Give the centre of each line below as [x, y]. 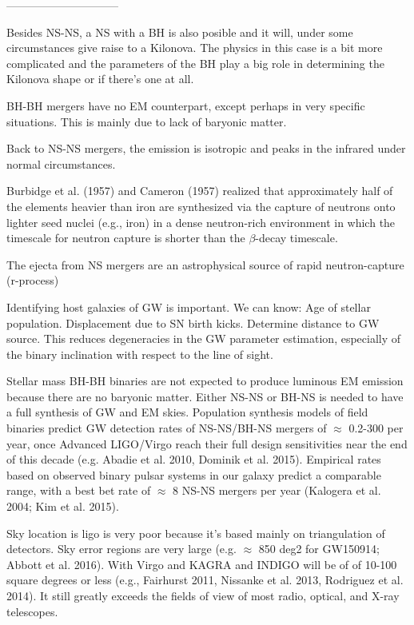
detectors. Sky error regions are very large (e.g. [121, 549]
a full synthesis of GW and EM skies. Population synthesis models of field [187, 412]
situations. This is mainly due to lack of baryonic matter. [147, 121]
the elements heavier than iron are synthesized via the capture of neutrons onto [201, 206]
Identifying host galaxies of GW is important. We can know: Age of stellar [189, 307]
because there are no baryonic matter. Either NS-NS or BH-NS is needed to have [205, 396]
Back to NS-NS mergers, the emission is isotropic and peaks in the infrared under [206, 148]
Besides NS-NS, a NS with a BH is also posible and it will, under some [180, 32]
